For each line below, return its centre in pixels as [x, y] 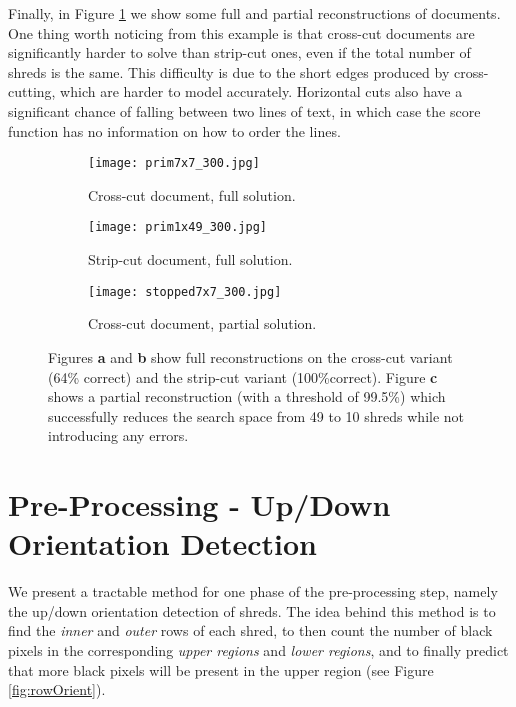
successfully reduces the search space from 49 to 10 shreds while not [256, 415]
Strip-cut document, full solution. [190, 259]
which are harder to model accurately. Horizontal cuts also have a [261, 91]
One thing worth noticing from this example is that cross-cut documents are [241, 32]
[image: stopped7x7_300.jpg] [185, 291]
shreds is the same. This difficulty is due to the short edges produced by [229, 71]
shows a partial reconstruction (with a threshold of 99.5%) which [247, 396]
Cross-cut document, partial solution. [202, 323]
